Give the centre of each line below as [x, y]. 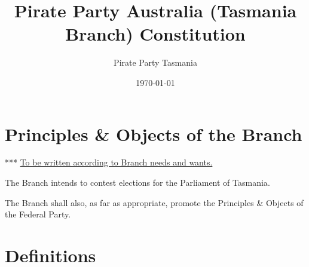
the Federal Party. [38, 214]
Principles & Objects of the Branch [154, 133]
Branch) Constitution [155, 34]
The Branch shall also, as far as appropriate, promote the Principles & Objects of [154, 202]
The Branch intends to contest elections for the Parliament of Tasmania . [137, 182]
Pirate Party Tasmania [155, 62]
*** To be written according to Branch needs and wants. [109, 162]
